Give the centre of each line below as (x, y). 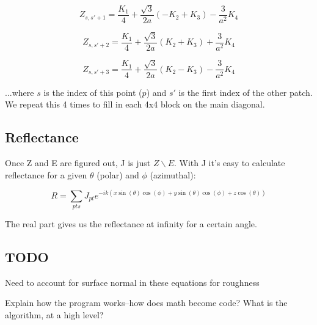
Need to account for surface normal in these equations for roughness (132, 282)
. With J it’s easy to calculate (229, 162)
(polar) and (118, 174)
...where (20, 92)
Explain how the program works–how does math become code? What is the (146, 303)
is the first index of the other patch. (246, 92)
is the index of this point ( (93, 92)
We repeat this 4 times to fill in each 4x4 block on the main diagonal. (135, 104)
